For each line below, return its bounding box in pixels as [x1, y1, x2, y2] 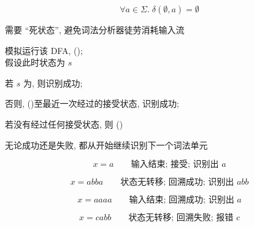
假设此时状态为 [5, 56, 65, 69]
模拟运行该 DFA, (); [5, 44, 83, 56]
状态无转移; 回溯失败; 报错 [128, 214, 234, 223]
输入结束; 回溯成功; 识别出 [129, 196, 234, 205]
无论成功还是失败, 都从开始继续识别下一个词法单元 [5, 138, 208, 151]
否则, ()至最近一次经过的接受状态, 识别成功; [5, 97, 179, 110]
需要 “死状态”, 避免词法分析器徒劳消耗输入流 [5, 23, 185, 36]
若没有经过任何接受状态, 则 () [5, 117, 123, 130]
